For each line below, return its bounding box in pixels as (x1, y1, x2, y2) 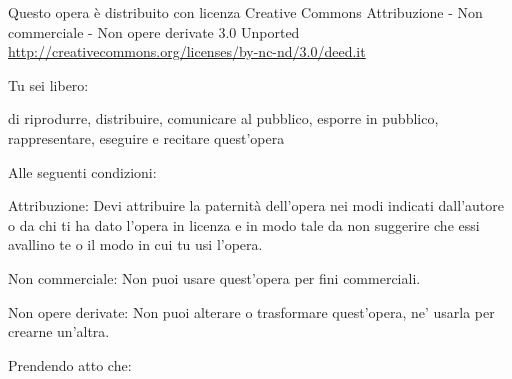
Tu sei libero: (8, 74, 89, 95)
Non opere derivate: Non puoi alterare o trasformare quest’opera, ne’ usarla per (8, 301, 495, 322)
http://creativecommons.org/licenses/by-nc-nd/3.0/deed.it (8, 41, 366, 62)
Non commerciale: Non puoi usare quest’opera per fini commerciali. (8, 267, 421, 288)
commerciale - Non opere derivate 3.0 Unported (8, 21, 300, 42)
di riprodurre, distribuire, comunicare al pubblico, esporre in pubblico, (8, 108, 439, 129)
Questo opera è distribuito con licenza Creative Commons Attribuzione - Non (8, 2, 483, 22)
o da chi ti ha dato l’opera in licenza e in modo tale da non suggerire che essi (8, 214, 480, 235)
